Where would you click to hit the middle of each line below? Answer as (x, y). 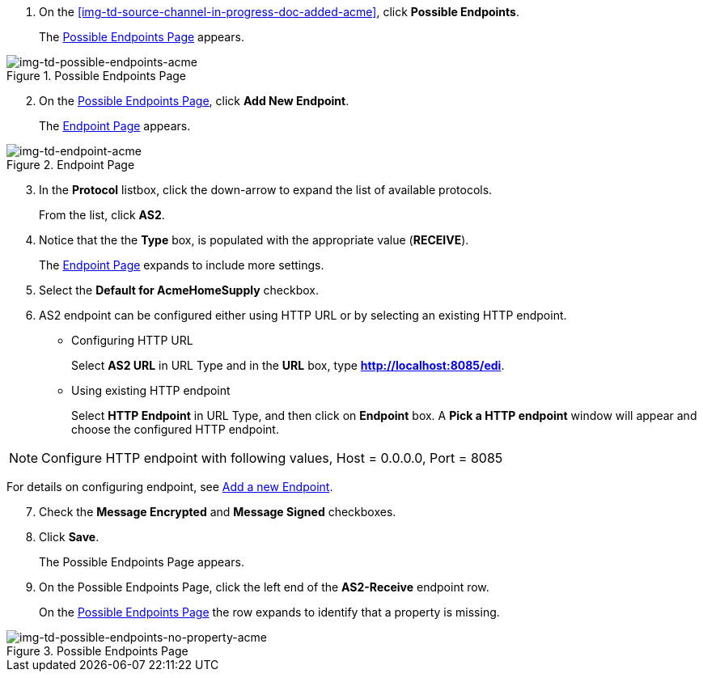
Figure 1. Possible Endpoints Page (97, 76)
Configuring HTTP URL (132, 340)
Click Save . (69, 537)
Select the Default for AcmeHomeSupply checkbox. (179, 290)
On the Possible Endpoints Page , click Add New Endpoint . (194, 101)
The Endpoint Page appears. (115, 126)
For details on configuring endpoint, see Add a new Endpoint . (170, 487)
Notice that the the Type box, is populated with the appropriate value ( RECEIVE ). (254, 240)
